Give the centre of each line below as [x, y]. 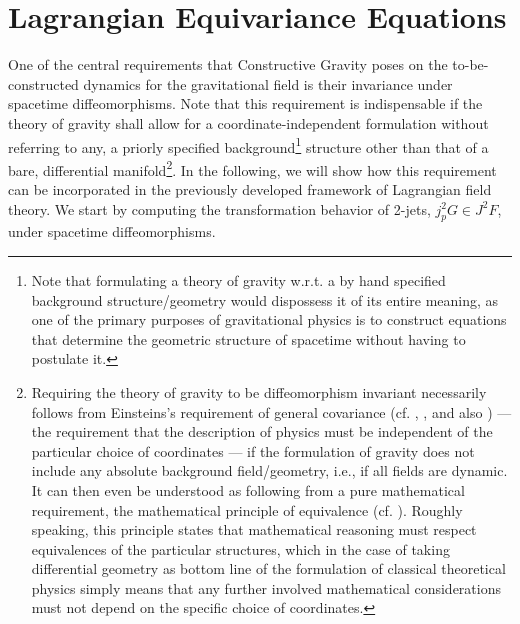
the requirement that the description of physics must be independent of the [262, 431]
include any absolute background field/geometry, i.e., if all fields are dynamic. [269, 470]
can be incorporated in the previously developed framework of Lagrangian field [250, 189]
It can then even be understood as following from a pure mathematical [248, 489]
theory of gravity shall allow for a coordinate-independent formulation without [248, 122]
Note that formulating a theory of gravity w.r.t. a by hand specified [238, 279]
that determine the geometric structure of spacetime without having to [248, 338]
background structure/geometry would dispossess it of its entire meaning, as [265, 299]
